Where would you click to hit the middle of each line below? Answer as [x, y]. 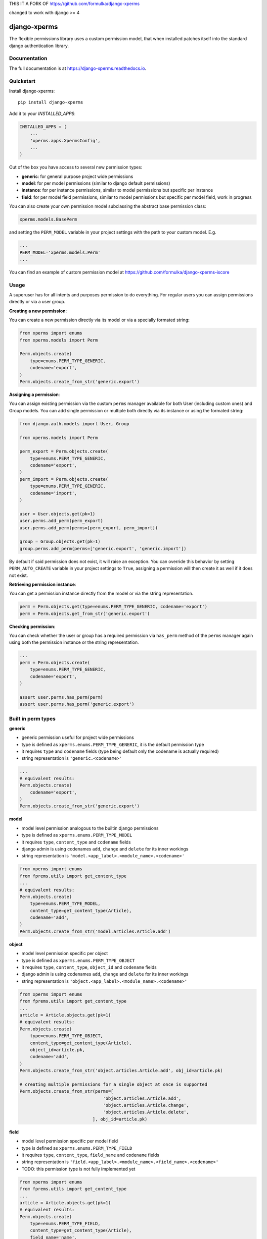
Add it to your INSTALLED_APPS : [43, 113]
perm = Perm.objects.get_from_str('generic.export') [85, 614]
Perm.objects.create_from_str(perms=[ [67, 1091]
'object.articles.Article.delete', [146, 1112]
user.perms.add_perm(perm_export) [61, 521]
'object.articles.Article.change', [146, 1105]
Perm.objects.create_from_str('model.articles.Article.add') [95, 931]
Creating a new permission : [38, 311]
